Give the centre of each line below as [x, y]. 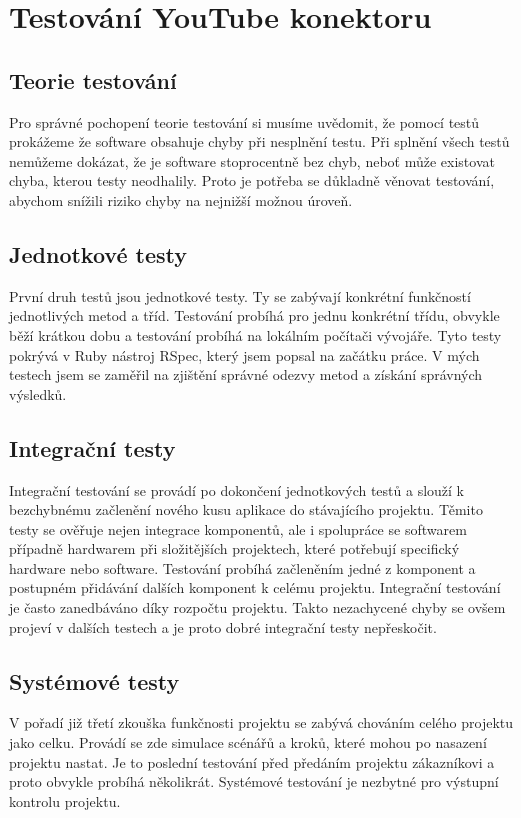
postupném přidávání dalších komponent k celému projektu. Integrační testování [255, 587]
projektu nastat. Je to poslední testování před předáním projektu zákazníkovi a [252, 761]
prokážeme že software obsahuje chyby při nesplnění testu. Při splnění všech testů [259, 141]
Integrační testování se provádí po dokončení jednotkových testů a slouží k [236, 489]
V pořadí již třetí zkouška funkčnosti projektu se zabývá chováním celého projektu [261, 722]
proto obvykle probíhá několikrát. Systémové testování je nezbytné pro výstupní [254, 781]
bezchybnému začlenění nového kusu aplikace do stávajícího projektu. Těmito [246, 509]
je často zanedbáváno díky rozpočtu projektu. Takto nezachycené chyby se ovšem [257, 607]
